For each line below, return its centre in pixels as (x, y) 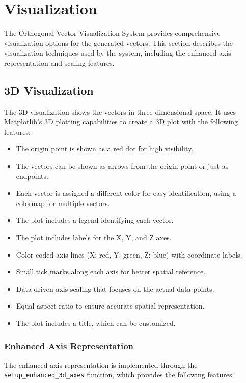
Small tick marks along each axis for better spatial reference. (111, 272)
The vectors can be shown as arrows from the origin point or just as (122, 166)
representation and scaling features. (59, 62)
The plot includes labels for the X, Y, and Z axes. (94, 237)
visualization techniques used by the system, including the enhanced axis (118, 53)
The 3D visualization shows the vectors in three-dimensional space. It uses (120, 111)
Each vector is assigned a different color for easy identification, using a (126, 193)
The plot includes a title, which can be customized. (96, 323)
